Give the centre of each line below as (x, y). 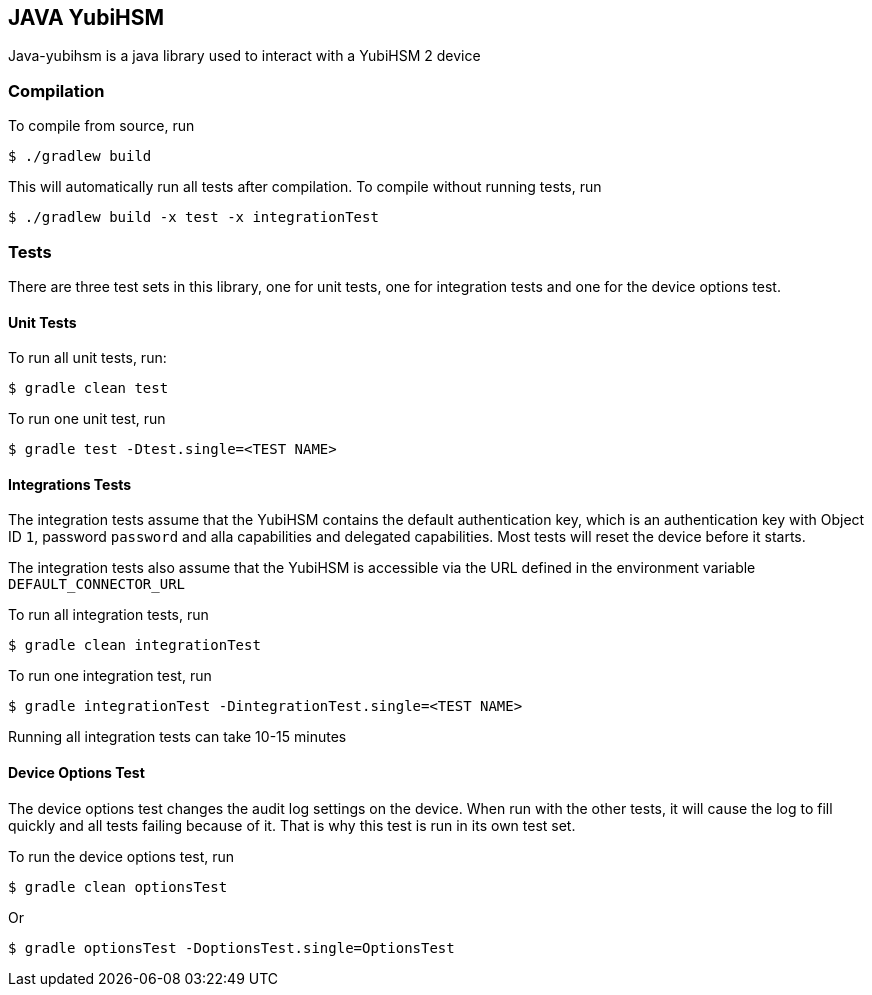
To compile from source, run (101, 126)
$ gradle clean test (88, 388)
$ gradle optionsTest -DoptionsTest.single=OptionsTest (231, 947)
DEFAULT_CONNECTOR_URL (97, 584)
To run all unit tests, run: (87, 358)
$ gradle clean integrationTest (134, 645)
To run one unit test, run (87, 419)
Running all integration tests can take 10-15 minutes (177, 737)
